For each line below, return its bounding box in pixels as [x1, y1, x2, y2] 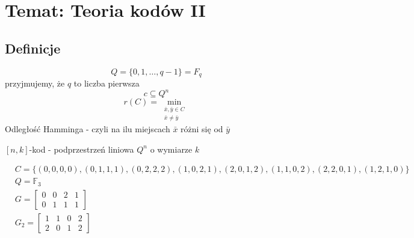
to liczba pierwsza [73, 77, 140, 90]
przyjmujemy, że [5, 77, 65, 90]
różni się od [181, 122, 223, 135]
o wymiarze [150, 142, 193, 155]
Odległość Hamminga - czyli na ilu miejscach [5, 122, 170, 135]
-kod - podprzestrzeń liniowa [29, 142, 134, 155]
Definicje [5, 38, 61, 57]
